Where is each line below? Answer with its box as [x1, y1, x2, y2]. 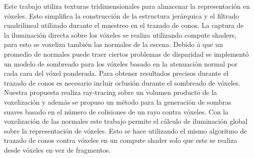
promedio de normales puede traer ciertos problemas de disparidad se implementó [4, 48, 249, 59]
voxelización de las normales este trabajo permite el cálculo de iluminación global [4, 116, 248, 126]
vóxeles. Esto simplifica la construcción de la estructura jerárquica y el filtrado [4, 10, 239, 21]
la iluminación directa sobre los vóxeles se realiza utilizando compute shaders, [4, 29, 237, 40]
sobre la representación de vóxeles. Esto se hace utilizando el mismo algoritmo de [4, 125, 247, 135]
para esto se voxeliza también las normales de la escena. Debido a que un [4, 39, 223, 49]
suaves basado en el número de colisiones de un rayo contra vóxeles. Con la [4, 106, 229, 116]
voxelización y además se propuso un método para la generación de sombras [4, 96, 231, 107]
